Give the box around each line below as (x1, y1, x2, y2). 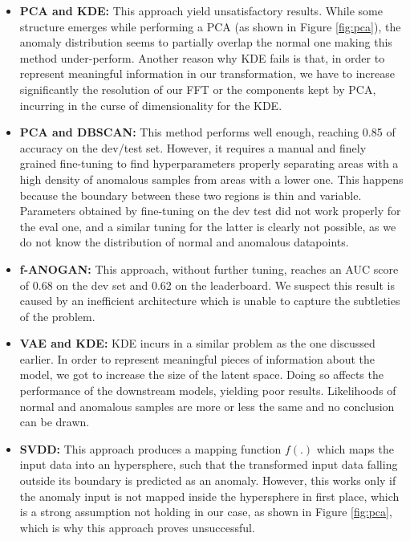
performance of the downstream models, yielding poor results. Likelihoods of (19, 382, 396, 399)
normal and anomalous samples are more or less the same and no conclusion (19, 397, 395, 414)
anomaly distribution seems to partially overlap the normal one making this (19, 34, 392, 51)
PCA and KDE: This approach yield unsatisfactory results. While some (19, 2, 383, 18)
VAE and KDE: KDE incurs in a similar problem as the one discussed (19, 335, 375, 352)
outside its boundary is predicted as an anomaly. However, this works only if (19, 472, 396, 489)
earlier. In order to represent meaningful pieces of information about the (19, 350, 375, 367)
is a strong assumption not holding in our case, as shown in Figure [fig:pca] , (19, 503, 392, 520)
